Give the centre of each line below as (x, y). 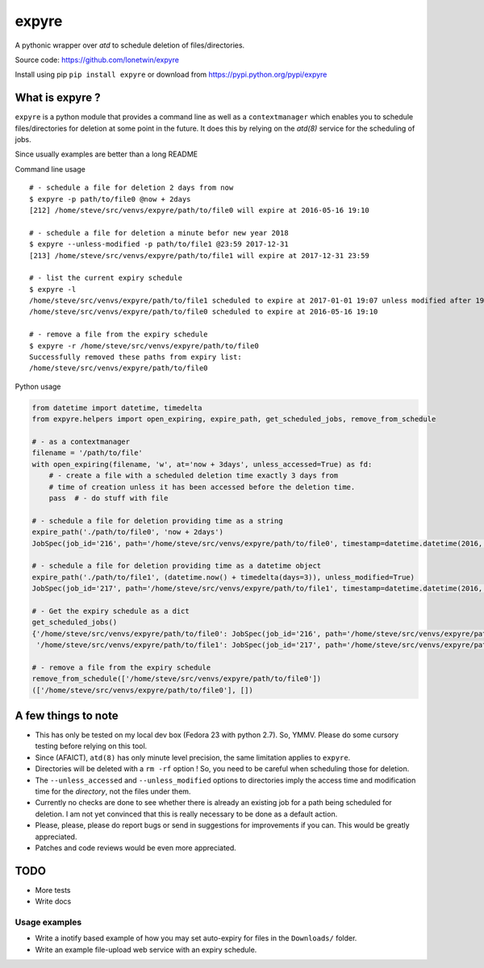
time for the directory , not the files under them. (113, 791)
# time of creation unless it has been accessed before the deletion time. (202, 487)
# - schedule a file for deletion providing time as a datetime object (177, 566)
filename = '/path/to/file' (87, 453)
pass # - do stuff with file (108, 498)
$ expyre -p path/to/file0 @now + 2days (110, 199)
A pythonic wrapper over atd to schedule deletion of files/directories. (130, 45)
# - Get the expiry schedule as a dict (111, 611)
